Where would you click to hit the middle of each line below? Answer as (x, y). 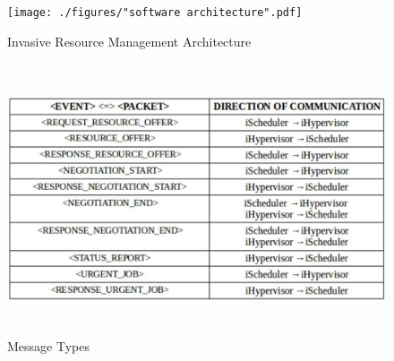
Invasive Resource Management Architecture (129, 41)
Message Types (48, 346)
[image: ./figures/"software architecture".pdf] (155, 13)
